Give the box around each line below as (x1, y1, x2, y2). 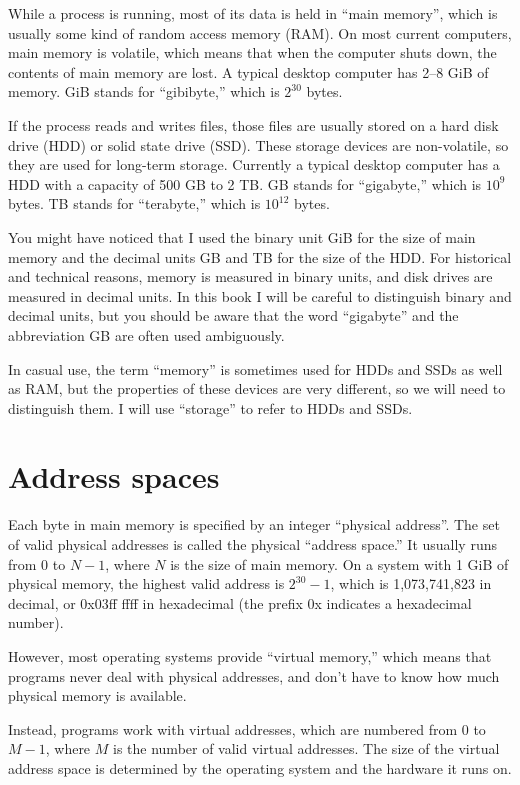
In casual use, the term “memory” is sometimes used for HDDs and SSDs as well (8, 358, 503, 379)
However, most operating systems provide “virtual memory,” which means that (8, 645, 492, 666)
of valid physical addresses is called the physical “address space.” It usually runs (8, 534, 497, 554)
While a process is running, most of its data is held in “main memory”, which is (8, 3, 498, 23)
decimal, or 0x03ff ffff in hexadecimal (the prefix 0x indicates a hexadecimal (8, 592, 472, 613)
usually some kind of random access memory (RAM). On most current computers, (8, 22, 512, 43)
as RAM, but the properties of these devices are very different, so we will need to (8, 378, 506, 399)
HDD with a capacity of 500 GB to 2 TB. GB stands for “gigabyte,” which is (8, 173, 482, 194)
